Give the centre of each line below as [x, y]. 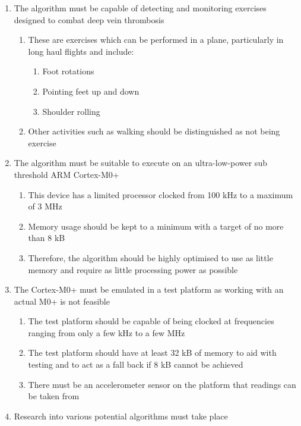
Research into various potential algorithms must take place [121, 416]
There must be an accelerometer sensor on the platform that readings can [162, 384]
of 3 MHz [45, 206]
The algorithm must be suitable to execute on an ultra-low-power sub [140, 163]
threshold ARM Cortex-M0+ [66, 174]
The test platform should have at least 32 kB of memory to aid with [152, 353]
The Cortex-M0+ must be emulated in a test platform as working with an [149, 289]
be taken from [54, 396]
